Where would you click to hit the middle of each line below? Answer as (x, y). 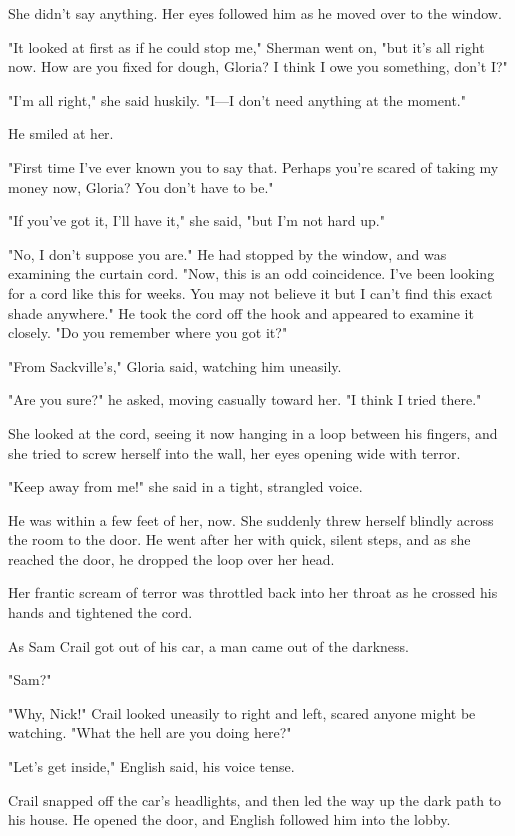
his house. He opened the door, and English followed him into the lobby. (229, 819)
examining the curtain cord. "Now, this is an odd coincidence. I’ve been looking (251, 273)
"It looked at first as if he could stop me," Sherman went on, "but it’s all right (246, 46)
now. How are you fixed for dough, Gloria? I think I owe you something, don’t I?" (258, 66)
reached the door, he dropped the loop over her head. (171, 558)
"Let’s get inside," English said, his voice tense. (151, 766)
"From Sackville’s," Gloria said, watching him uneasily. (175, 365)
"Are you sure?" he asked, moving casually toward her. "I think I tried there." (245, 399)
